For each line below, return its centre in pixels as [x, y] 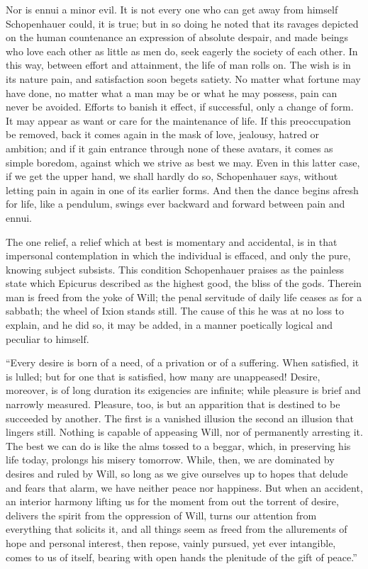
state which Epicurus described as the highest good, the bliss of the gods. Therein [184, 283]
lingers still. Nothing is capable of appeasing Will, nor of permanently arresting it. [184, 432]
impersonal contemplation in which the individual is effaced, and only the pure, [178, 255]
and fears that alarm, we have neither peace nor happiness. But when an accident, [184, 487]
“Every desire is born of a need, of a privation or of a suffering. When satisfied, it [183, 362]
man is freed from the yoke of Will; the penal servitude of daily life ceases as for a [184, 297]
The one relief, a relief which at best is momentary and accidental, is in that [172, 241]
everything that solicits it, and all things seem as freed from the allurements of [177, 529]
